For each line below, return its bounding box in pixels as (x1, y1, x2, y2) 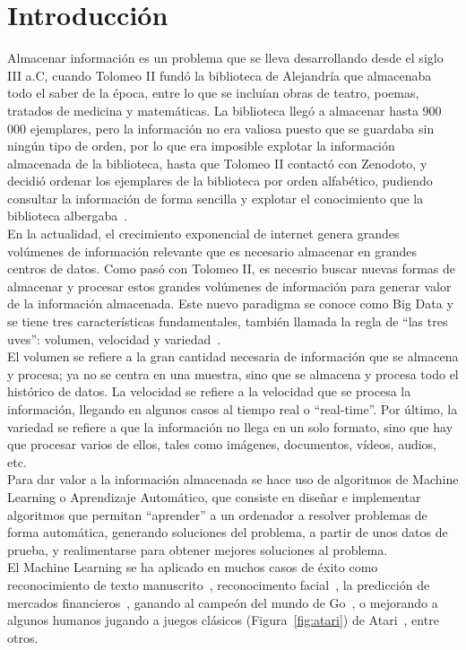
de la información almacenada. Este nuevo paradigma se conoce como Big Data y (7, 294, 453, 313)
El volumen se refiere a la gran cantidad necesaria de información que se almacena (7, 347, 459, 366)
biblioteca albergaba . (7, 206, 128, 225)
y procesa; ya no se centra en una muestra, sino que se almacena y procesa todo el (7, 364, 459, 383)
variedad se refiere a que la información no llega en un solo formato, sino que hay (7, 417, 453, 436)
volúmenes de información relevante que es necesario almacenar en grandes (7, 241, 418, 260)
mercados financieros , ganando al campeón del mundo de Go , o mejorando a (7, 593, 438, 611)
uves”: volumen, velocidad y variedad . (7, 329, 221, 348)
